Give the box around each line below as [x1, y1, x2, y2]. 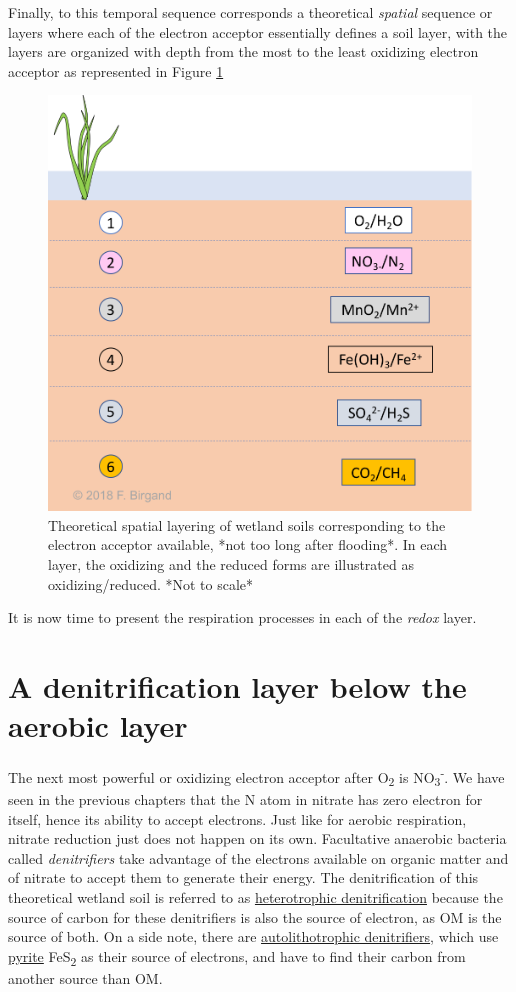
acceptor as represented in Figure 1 [8, 60, 224, 81]
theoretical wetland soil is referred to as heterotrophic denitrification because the [8, 886, 503, 907]
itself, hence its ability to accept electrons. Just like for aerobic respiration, [8, 808, 467, 829]
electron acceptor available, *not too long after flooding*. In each [48, 534, 448, 555]
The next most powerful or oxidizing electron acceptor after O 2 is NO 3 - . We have [8, 764, 505, 790]
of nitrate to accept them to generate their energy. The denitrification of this [8, 867, 479, 888]
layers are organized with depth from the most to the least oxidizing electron [8, 41, 479, 62]
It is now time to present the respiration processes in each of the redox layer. [8, 607, 477, 628]
